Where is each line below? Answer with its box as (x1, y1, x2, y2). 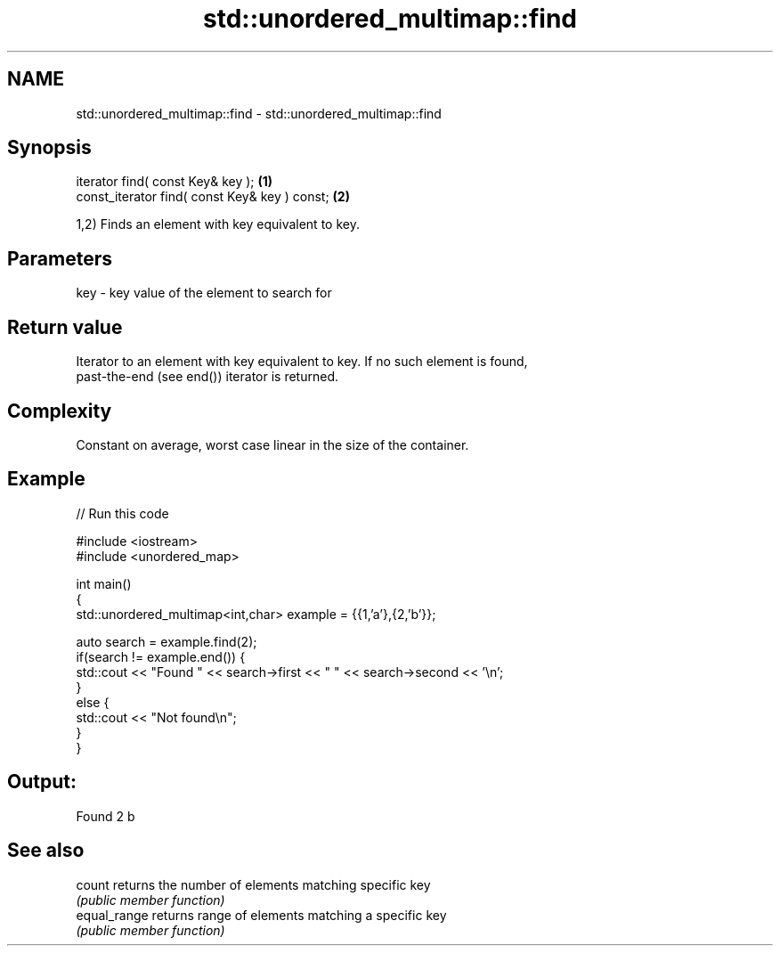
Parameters (7, 247, 112, 270)
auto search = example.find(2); (76, 633, 257, 649)
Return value (7, 315, 123, 338)
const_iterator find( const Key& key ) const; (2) (76, 189, 350, 205)
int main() (76, 575, 132, 591)
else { (76, 694, 110, 710)
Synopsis (7, 136, 92, 159)
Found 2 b (76, 808, 135, 824)
